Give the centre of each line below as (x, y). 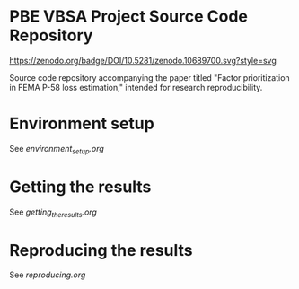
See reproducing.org (48, 275)
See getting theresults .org (53, 213)
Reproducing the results (101, 250)
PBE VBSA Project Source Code (129, 17)
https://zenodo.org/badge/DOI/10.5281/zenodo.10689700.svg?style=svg (143, 60)
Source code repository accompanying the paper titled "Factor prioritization (149, 77)
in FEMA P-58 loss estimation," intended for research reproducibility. (136, 87)
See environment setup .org (57, 149)
